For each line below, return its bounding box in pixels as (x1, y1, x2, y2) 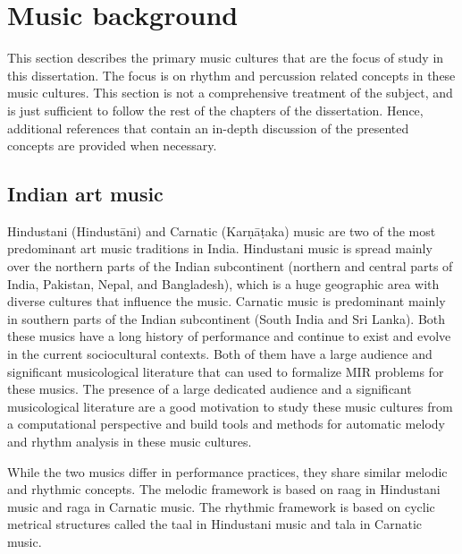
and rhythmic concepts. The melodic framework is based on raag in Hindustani (7, 480, 441, 499)
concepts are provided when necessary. (7, 136, 217, 155)
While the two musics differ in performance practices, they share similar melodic (7, 462, 448, 481)
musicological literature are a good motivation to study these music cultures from (7, 396, 453, 415)
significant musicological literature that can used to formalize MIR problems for (7, 362, 444, 380)
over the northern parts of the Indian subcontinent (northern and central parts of (7, 257, 453, 276)
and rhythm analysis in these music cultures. (7, 432, 252, 451)
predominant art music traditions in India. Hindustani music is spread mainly (7, 239, 433, 258)
